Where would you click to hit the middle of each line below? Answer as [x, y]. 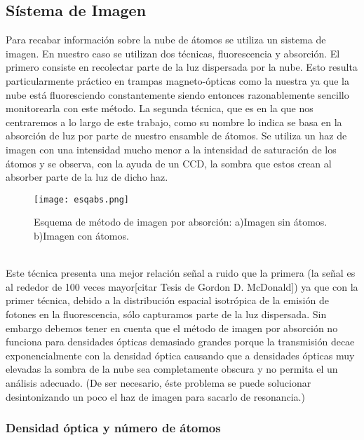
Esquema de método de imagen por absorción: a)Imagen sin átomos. [181, 222]
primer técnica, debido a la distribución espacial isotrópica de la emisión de [167, 300]
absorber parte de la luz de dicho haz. [87, 177]
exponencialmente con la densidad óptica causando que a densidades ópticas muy [180, 355]
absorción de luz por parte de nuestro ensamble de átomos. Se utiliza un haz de [176, 136]
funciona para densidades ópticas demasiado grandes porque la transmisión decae [180, 342]
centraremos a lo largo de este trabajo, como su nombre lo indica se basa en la [174, 122]
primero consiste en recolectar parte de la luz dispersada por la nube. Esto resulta [182, 67]
